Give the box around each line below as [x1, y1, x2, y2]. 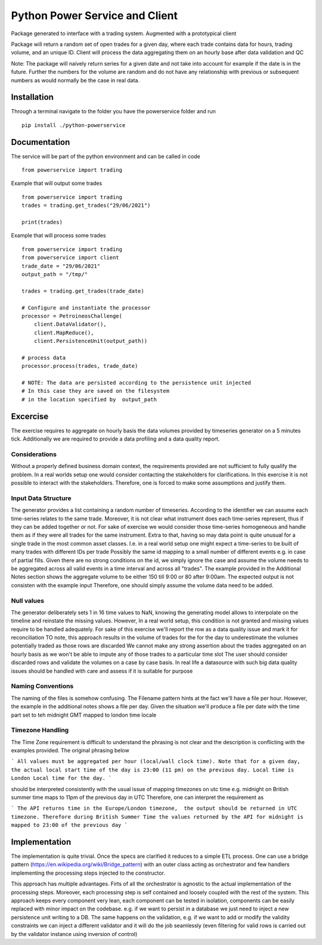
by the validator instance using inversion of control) [11, 930, 138, 937]
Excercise [11, 411, 49, 422]
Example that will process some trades [11, 232, 106, 239]
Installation [11, 92, 54, 103]
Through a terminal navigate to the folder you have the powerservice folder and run [11, 108, 216, 115]
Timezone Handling [11, 726, 69, 735]
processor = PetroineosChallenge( [21, 312, 122, 319]
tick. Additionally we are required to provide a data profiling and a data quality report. [11, 435, 220, 442]
